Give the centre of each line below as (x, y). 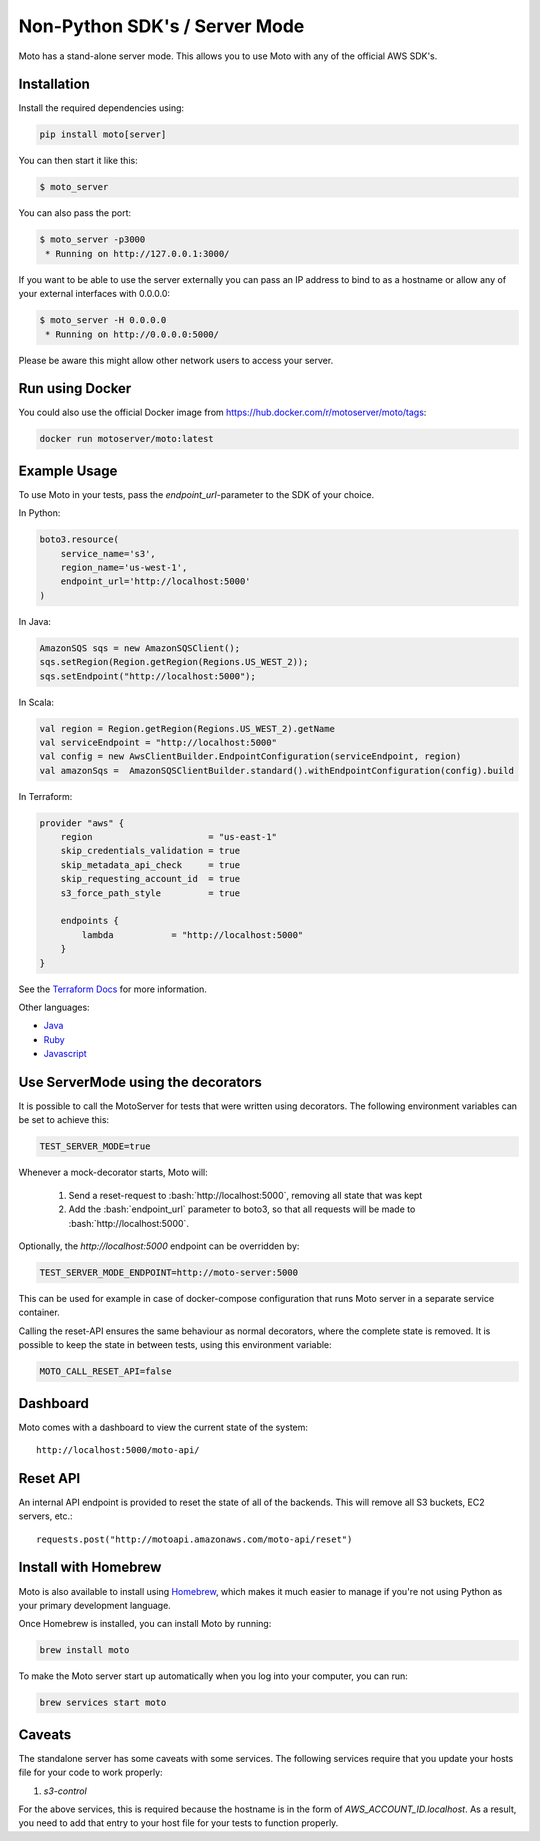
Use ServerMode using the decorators (140, 1081)
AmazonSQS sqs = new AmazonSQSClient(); (139, 648)
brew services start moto (103, 1703)
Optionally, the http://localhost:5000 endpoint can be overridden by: (159, 1246)
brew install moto (84, 1650)
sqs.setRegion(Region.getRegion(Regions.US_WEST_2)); (174, 662)
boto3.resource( (79, 539)
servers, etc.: (46, 1516)
